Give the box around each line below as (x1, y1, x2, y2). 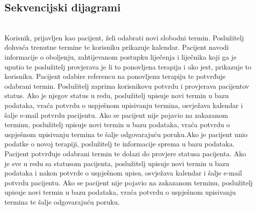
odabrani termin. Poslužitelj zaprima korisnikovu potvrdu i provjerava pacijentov (4, 80, 250, 91)
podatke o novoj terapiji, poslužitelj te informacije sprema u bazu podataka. (4, 139, 235, 149)
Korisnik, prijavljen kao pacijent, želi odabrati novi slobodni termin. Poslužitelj (4, 32, 244, 42)
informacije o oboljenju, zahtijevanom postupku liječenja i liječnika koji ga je (4, 51, 237, 62)
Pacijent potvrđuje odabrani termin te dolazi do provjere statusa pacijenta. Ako (4, 148, 246, 158)
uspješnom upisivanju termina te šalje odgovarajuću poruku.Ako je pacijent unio (4, 129, 248, 139)
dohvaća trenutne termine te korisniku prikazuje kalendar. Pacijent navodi (4, 42, 229, 52)
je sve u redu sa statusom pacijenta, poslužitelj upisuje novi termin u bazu (4, 158, 229, 168)
